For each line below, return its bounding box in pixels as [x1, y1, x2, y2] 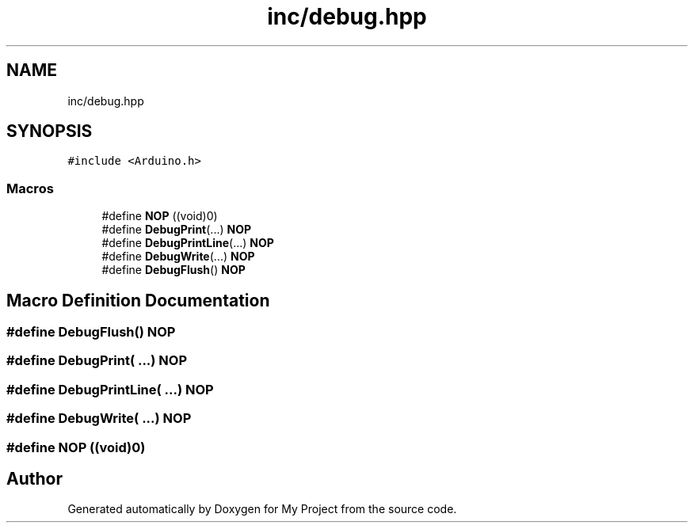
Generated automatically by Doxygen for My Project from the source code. [67, 502, 457, 516]
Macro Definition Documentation [6, 290, 270, 310]
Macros [6, 180, 54, 196]
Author [6, 468, 63, 489]
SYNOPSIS [6, 121, 93, 142]
